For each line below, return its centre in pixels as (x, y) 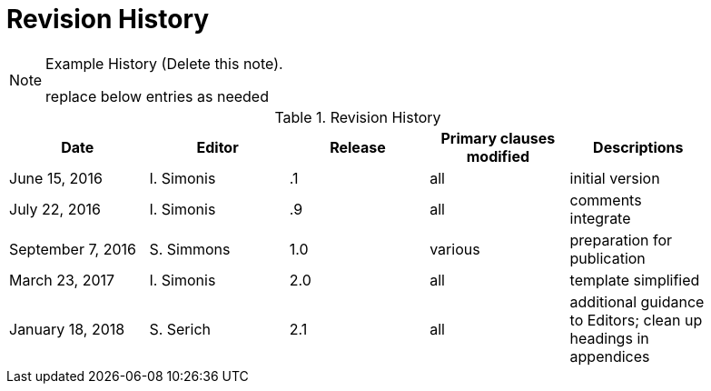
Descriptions (638, 147)
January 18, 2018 (67, 329)
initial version (615, 178)
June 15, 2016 (56, 178)
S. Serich (180, 329)
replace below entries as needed (157, 96)
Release (358, 147)
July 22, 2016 (55, 209)
